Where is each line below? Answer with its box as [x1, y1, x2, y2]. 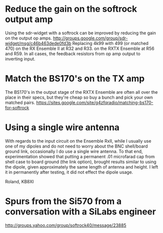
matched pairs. [5, 99, 36, 106]
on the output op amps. [5, 35, 52, 41]
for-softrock [5, 105, 29, 110]
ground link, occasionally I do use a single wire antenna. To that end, [5, 148, 143, 154]
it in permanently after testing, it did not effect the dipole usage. [5, 169, 133, 175]
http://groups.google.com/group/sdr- [53, 35, 128, 41]
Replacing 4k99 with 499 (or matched [72, 40, 149, 46]
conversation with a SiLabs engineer [5, 206, 156, 217]
